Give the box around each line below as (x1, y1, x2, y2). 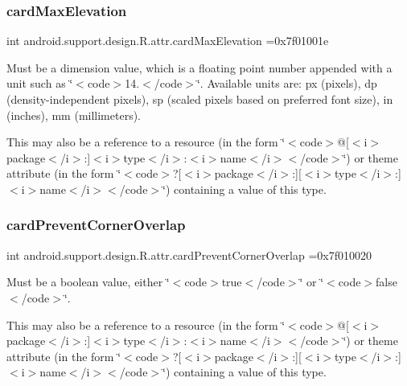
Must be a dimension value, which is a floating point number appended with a (6, 59, 393, 76)
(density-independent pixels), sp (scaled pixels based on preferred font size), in (6, 91, 393, 107)
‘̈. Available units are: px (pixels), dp (196, 75, 377, 92)
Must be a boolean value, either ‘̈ (6, 273, 170, 290)
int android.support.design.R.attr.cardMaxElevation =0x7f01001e (6, 32, 329, 49)
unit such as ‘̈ (6, 75, 73, 92)
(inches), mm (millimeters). (6, 106, 142, 123)
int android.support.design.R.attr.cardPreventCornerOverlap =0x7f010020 (6, 246, 372, 263)
